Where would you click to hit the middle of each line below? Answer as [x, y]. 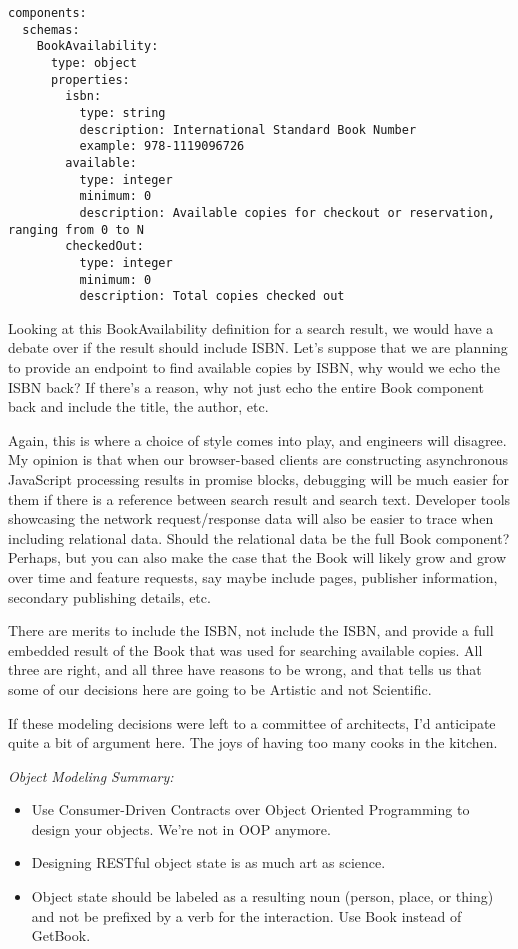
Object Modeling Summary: [91, 775]
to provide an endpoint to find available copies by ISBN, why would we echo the [254, 367]
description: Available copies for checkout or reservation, [287, 212]
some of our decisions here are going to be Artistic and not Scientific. [220, 688]
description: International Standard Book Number [248, 129]
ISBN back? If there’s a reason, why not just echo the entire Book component [246, 386]
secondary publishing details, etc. [109, 596]
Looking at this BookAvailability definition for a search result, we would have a [251, 327]
